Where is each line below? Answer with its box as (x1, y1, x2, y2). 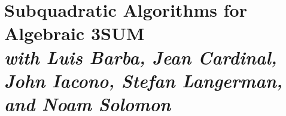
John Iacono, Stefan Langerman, (4, 68, 282, 93)
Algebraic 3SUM (4, 21, 145, 45)
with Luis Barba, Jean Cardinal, (4, 44, 277, 69)
